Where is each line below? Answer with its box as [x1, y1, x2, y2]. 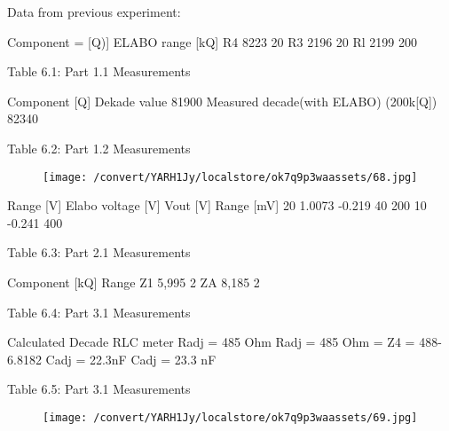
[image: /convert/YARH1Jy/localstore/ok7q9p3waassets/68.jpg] [43, 170, 418, 184]
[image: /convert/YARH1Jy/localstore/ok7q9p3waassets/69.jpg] [43, 411, 418, 424]
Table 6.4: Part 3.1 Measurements [7, 302, 191, 321]
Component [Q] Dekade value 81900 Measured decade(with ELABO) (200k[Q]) [7, 91, 437, 110]
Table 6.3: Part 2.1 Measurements [7, 243, 191, 262]
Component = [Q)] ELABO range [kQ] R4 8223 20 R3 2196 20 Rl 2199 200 [7, 32, 418, 51]
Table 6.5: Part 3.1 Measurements [7, 380, 191, 398]
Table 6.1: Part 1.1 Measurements [7, 62, 191, 81]
